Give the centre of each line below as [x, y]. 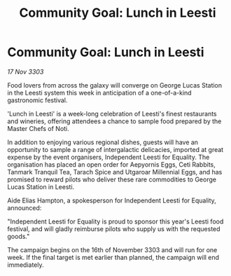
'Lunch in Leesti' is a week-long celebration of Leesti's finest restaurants [112, 113]
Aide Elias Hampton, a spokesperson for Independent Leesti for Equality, [112, 200]
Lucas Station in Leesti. [41, 186]
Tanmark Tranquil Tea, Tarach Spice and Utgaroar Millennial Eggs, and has [115, 172]
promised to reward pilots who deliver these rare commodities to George [112, 179]
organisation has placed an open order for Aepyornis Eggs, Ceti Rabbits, [111, 164]
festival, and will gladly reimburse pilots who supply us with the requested [114, 228]
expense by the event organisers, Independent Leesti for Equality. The [108, 157]
